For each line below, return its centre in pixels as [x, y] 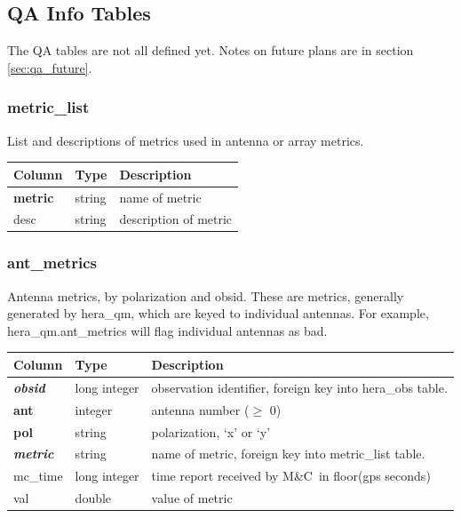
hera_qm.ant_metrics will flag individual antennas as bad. [167, 330]
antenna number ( [200, 409]
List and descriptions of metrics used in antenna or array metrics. [186, 140]
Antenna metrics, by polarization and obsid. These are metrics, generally [206, 295]
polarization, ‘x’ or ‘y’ [211, 431]
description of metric [176, 219]
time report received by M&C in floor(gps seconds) [291, 476]
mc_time [38, 476]
